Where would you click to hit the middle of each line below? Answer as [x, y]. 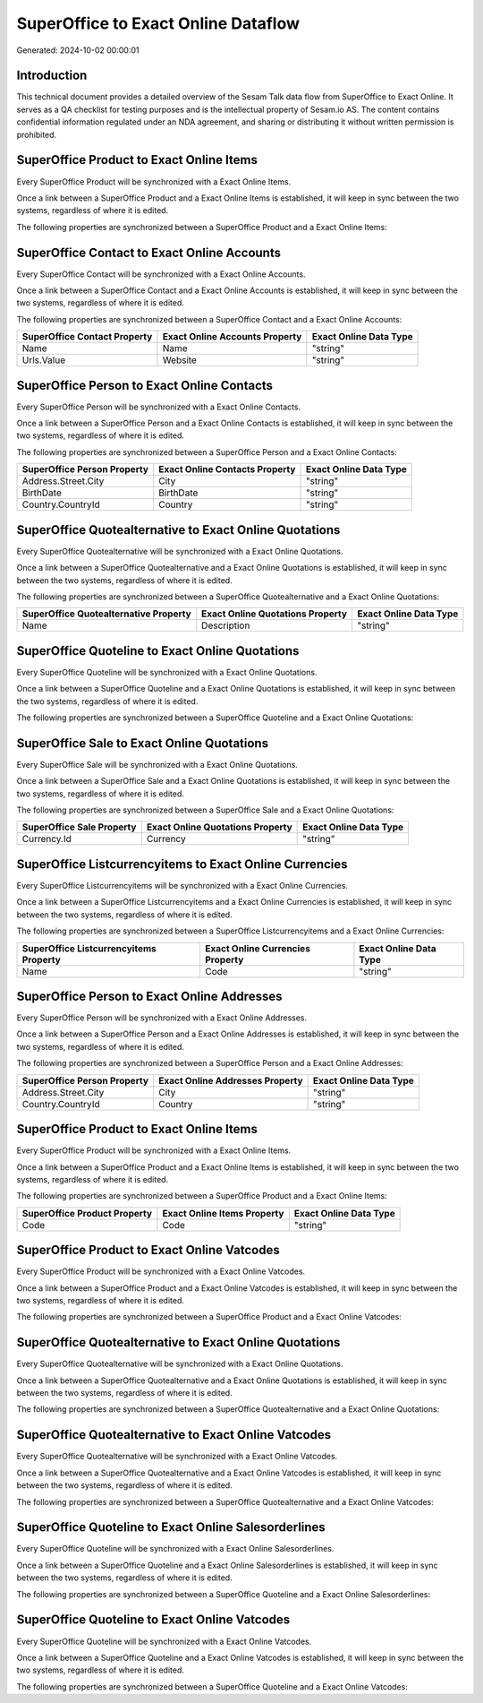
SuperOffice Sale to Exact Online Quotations [142, 743]
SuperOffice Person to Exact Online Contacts [144, 385]
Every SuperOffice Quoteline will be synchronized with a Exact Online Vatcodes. [164, 1641]
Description [226, 625]
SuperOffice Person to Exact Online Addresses [149, 996]
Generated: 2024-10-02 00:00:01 [78, 50]
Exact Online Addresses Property [230, 1080]
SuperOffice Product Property [87, 1213]
